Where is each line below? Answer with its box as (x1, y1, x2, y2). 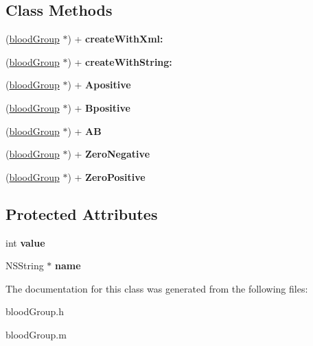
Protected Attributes (5, 203, 158, 224)
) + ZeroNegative (67, 147, 150, 161)
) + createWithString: (67, 54, 172, 69)
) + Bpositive (67, 100, 130, 114)
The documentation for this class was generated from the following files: (5, 281, 308, 295)
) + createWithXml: (67, 32, 163, 46)
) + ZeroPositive (67, 169, 146, 184)
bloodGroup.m (5, 327, 67, 341)
